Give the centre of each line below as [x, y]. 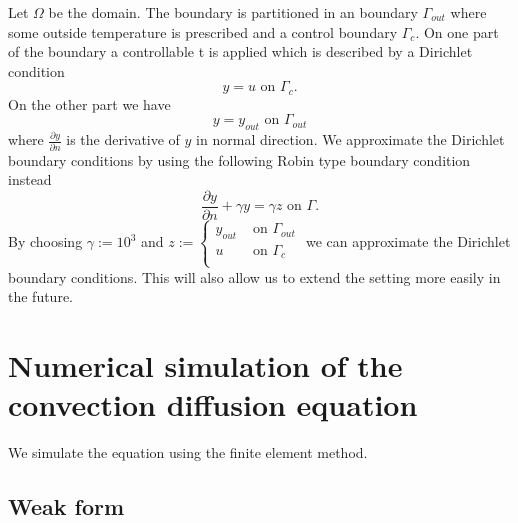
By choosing [45, 241]
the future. [41, 296]
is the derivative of [123, 139]
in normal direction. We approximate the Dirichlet [350, 139]
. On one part [457, 31]
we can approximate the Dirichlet [408, 241]
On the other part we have [89, 103]
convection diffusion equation [213, 404]
